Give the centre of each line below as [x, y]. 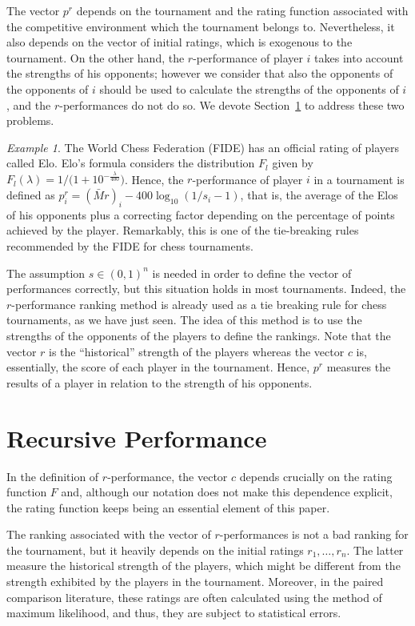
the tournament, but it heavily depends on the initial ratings [155, 550]
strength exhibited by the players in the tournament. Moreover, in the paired [195, 582]
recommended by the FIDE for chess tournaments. [130, 246]
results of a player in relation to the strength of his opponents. [160, 382]
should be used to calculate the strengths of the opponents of [249, 88]
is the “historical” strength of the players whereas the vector [197, 351]
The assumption [46, 273]
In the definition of [53, 476]
